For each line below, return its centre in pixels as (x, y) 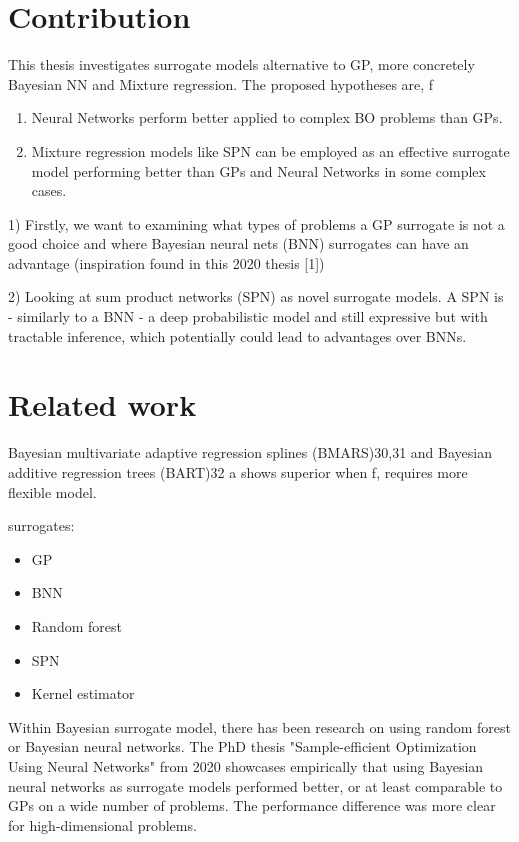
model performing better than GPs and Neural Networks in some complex (258, 170)
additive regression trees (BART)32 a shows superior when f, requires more (238, 471)
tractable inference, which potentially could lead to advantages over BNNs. (237, 335)
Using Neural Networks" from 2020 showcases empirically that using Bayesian (246, 765)
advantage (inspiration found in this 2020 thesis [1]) (166, 262)
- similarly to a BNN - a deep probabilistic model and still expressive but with (248, 316)
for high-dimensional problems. (102, 824)
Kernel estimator (83, 693)
